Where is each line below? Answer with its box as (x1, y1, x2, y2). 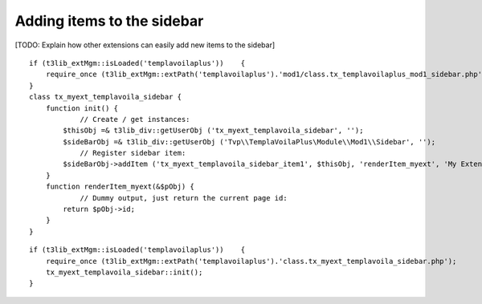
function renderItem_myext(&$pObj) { (45, 182, 194, 192)
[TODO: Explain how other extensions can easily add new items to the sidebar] (14, 40, 276, 50)
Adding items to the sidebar (14, 12, 204, 30)
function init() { (45, 103, 119, 112)
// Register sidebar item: (80, 148, 186, 158)
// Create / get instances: (80, 115, 190, 124)
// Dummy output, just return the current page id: (80, 193, 288, 202)
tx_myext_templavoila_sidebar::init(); (45, 267, 203, 277)
